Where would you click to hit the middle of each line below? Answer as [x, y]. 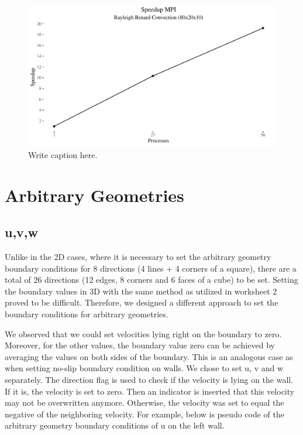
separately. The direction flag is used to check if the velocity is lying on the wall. [149, 379]
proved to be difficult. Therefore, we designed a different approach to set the [142, 302]
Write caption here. [63, 154]
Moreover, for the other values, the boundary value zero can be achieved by [140, 345]
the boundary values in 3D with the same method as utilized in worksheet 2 [141, 291]
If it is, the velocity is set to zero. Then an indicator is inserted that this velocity [150, 391]
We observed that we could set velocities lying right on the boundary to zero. [143, 333]
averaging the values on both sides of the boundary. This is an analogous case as [149, 356]
